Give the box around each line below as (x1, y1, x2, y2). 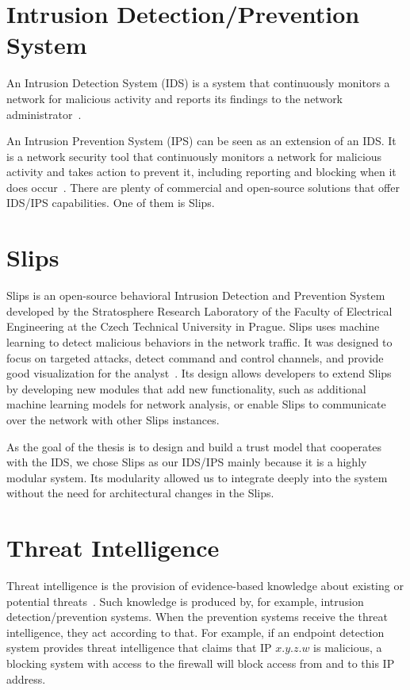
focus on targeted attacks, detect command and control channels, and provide (6, 349, 384, 366)
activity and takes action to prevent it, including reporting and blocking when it (6, 163, 397, 180)
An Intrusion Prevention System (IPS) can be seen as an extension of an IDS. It (6, 132, 397, 149)
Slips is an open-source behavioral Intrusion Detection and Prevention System (6, 287, 385, 304)
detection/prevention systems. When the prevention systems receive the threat (6, 608, 388, 625)
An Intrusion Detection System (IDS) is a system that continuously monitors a (6, 75, 390, 91)
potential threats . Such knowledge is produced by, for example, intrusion (6, 592, 364, 609)
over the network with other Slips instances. (6, 411, 220, 427)
